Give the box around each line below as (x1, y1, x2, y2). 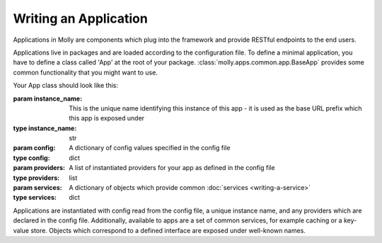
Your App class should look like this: (13, 81, 118, 90)
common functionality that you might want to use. (13, 68, 158, 77)
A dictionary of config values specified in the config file (69, 144, 231, 152)
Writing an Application (13, 11, 148, 26)
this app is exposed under (69, 114, 145, 123)
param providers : (13, 164, 65, 172)
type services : (13, 193, 57, 202)
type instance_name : (13, 124, 77, 132)
